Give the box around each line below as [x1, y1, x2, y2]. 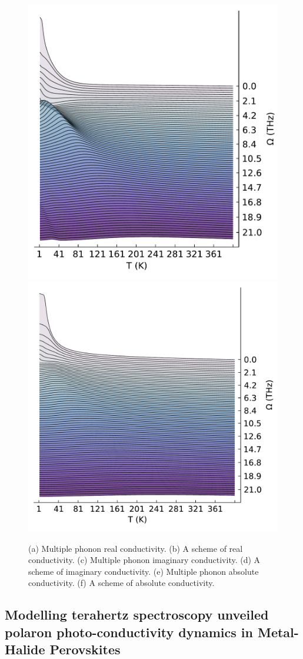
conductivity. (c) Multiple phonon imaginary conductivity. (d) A [28, 554, 261, 566]
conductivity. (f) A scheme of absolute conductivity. [28, 577, 215, 589]
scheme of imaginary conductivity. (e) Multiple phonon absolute [28, 565, 259, 577]
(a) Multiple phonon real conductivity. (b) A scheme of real [28, 542, 243, 554]
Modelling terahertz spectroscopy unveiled [5, 605, 269, 624]
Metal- [257, 622, 299, 641]
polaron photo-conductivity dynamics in [5, 622, 253, 641]
